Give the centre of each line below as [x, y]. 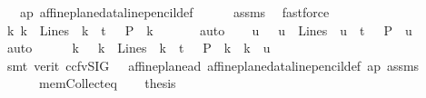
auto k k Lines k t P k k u [139, 48]
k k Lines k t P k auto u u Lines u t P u [209, 29]
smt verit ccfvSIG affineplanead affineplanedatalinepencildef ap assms [213, 65]
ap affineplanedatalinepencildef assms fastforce [174, 12]
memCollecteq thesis [107, 83]
